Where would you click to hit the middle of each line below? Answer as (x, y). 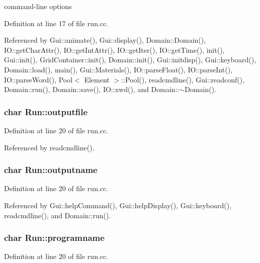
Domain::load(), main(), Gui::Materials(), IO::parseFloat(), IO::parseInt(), (118, 69)
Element (97, 79)
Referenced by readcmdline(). (49, 147)
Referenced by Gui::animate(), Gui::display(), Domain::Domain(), (105, 40)
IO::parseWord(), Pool (38, 79)
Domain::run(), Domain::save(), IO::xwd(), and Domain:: (92, 89)
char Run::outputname (51, 170)
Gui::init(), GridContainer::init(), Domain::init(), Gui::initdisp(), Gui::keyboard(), (130, 60)
